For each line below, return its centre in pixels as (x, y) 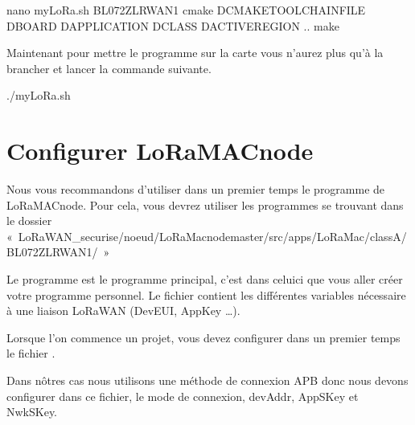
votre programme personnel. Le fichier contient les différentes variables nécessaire (206, 294)
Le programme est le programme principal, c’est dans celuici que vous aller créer (205, 279)
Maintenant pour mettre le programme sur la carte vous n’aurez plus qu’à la (195, 53)
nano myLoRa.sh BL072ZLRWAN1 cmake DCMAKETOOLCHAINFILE (186, 10)
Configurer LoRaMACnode (160, 151)
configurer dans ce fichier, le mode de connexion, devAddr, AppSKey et (183, 396)
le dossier (29, 221)
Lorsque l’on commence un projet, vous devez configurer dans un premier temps (203, 337)
